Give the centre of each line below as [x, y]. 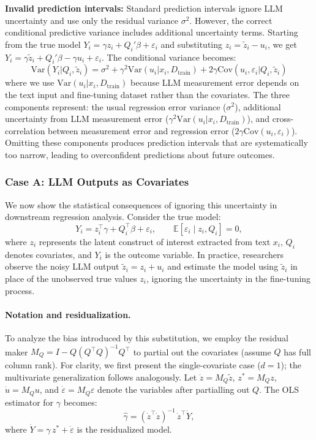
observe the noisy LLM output [62, 266]
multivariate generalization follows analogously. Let [101, 377]
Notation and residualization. [68, 314]
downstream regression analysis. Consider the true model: [113, 217]
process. [20, 290]
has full [297, 351]
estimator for [29, 402]
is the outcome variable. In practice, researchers [194, 254]
